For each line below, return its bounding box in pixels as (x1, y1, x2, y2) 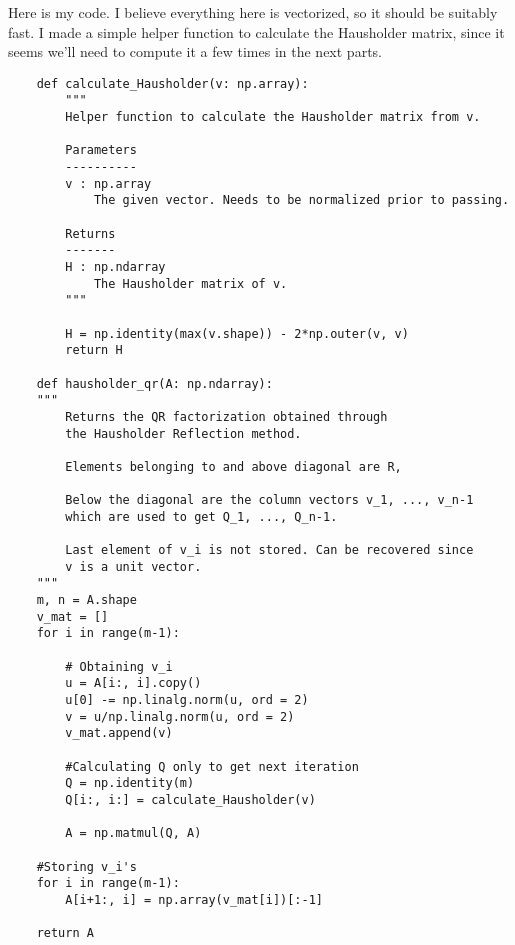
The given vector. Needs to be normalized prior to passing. (93, 193, 510, 208)
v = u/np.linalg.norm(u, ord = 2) (65, 709, 295, 724)
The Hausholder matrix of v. (93, 276, 288, 291)
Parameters (65, 143, 137, 158)
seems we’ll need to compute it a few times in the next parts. (8, 41, 382, 62)
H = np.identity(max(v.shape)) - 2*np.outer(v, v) (65, 326, 409, 341)
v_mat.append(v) (65, 726, 173, 741)
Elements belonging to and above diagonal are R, (65, 459, 402, 474)
